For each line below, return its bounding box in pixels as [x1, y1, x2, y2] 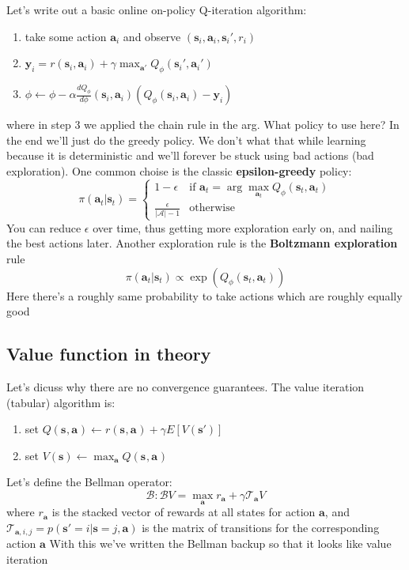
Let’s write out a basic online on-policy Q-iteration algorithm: [6, 2, 307, 17]
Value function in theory [6, 342, 211, 366]
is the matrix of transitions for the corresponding [142, 519, 380, 535]
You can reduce [6, 219, 81, 236]
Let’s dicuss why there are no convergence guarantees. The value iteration [6, 379, 365, 395]
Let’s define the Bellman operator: [6, 474, 172, 490]
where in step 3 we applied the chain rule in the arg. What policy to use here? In [6, 116, 400, 133]
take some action [25, 28, 107, 44]
